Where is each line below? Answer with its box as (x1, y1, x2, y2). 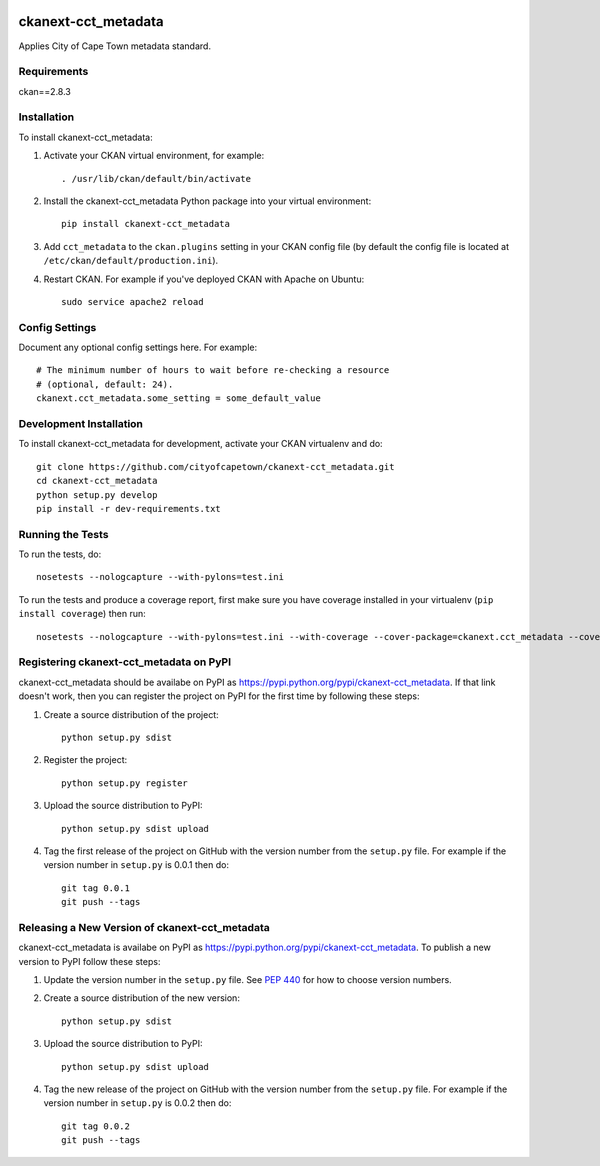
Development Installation (18, 417, 144, 430)
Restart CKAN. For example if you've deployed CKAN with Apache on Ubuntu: (43, 273, 365, 285)
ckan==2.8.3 (18, 85, 72, 97)
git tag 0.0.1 (61, 882, 130, 894)
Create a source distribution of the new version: (43, 992, 240, 1004)
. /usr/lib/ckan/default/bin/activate (61, 173, 252, 184)
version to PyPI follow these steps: (18, 955, 161, 967)
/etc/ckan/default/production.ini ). (43, 255, 219, 267)
